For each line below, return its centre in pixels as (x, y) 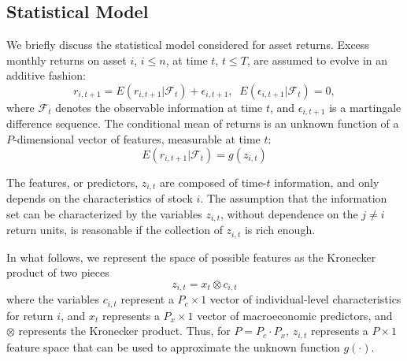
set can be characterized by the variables (104, 213)
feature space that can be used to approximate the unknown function (173, 346)
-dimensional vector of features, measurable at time (137, 139)
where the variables (53, 299)
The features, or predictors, (72, 182)
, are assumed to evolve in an (317, 60)
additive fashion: (46, 75)
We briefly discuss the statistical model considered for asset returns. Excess (188, 45)
